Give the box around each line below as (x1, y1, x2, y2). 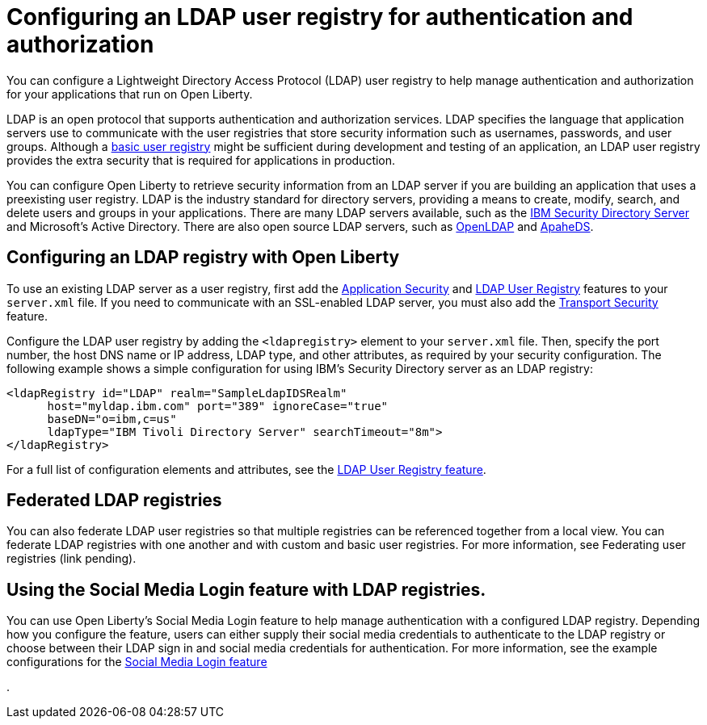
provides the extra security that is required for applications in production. (6, 153, 396, 167)
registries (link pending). (6, 551, 137, 566)
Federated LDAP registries (6, 490, 222, 511)
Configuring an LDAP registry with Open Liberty (6, 247, 400, 268)
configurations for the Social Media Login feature (6, 655, 267, 669)
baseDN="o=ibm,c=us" (47, 412, 177, 425)
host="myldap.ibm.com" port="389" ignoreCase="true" (47, 399, 389, 413)
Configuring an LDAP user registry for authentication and (6, 3, 633, 31)
